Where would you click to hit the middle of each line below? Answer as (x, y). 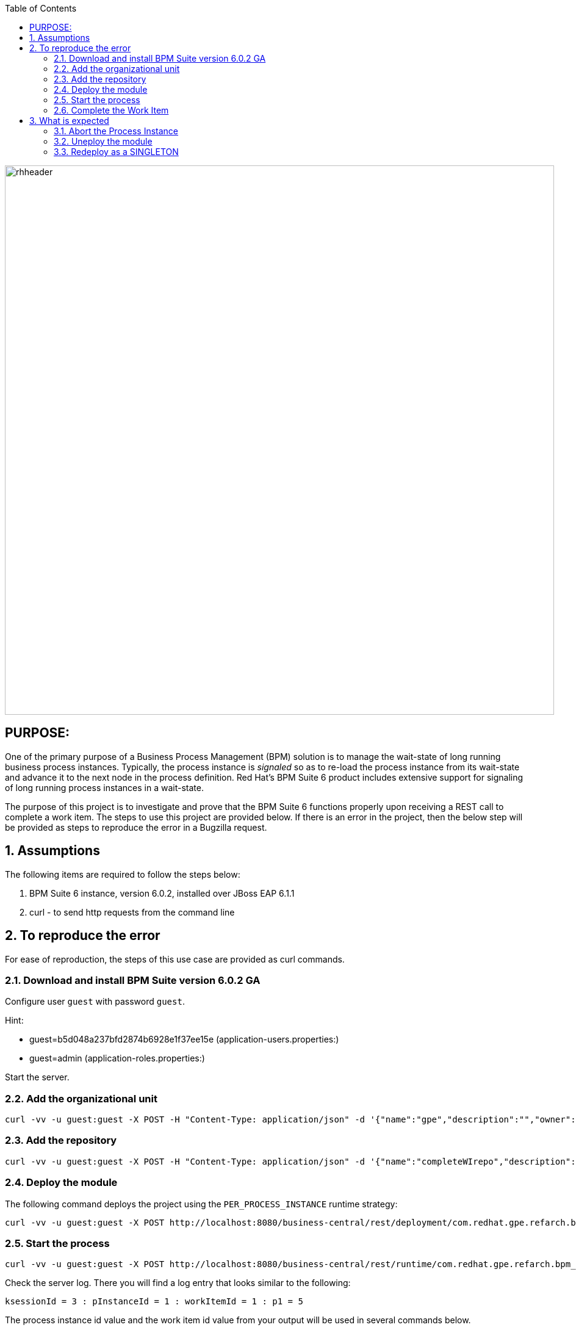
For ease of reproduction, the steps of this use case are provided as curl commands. (175, 959)
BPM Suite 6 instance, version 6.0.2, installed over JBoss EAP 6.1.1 (162, 893)
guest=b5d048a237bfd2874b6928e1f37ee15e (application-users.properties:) (184, 1039)
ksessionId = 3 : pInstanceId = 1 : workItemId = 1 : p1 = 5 (154, 1302)
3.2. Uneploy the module (103, 141)
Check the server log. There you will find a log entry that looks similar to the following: (178, 1283)
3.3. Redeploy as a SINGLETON (116, 152)
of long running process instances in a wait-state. (104, 787)
